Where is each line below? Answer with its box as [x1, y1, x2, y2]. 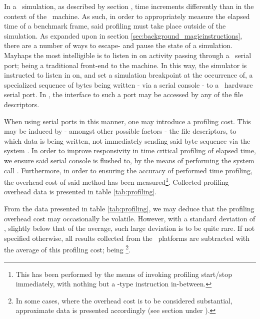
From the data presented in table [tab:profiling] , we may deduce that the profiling [4, 203, 254, 213]
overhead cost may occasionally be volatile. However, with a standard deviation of [4, 213, 255, 223]
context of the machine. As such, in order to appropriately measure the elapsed [4, 11, 250, 21]
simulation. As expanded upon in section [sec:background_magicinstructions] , [4, 30, 242, 41]
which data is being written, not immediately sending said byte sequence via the [4, 135, 250, 146]
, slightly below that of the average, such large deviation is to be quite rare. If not [4, 223, 255, 233]
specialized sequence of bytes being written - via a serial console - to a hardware [4, 79, 253, 90]
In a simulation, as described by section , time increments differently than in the [4, 1, 254, 11]
